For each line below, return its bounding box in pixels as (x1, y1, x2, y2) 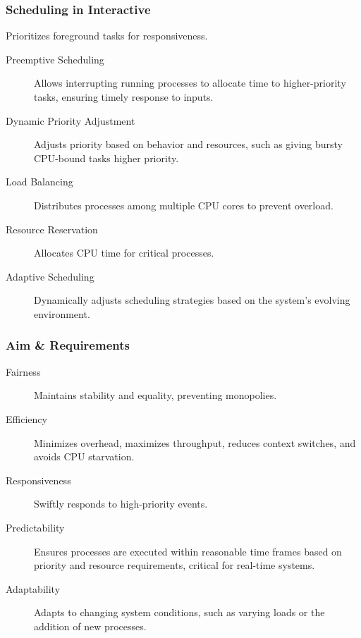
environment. (34, 306, 90, 321)
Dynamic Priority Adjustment (6, 113, 135, 128)
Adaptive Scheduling (6, 269, 94, 283)
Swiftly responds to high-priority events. (34, 496, 208, 511)
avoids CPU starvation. (34, 449, 135, 464)
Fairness (6, 364, 41, 379)
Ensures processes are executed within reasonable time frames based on (34, 544, 342, 558)
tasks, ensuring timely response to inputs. (34, 90, 214, 104)
